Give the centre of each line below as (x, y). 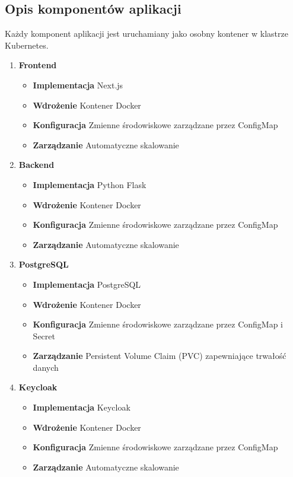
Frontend (38, 65)
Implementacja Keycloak (82, 407)
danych (46, 367)
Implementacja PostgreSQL (87, 284)
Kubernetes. (27, 45)
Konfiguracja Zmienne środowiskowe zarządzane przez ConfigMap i (158, 324)
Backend (36, 165)
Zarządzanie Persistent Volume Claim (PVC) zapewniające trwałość (160, 356)
